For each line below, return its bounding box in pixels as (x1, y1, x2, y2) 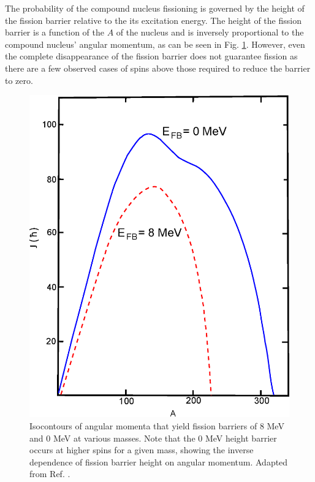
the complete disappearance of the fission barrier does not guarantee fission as (5, 50, 298, 62)
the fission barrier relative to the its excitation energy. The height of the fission (5, 13, 302, 26)
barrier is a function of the (5, 26, 104, 39)
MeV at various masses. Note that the (53, 431, 195, 444)
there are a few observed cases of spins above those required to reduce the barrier (5, 61, 311, 74)
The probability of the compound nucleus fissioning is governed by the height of (5, 2, 305, 14)
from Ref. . (29, 467, 70, 480)
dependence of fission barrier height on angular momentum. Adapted (29, 455, 288, 468)
